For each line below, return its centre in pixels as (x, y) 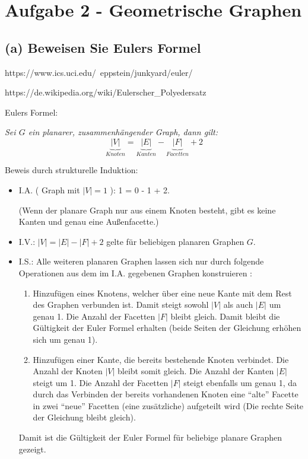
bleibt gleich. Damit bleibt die (225, 316)
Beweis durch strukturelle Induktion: (72, 170)
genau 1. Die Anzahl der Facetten (94, 316)
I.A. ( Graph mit (49, 189)
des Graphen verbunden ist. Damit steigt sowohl (121, 305)
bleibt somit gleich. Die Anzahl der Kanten (196, 371)
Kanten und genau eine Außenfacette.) (89, 221)
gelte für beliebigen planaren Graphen (175, 241)
